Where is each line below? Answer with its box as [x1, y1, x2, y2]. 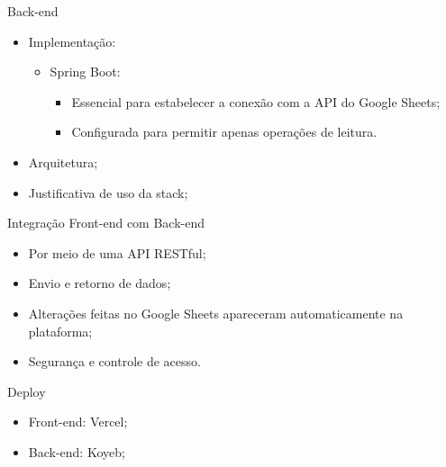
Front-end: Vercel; [28, 412, 128, 431]
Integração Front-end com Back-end [7, 213, 205, 232]
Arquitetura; [28, 152, 98, 171]
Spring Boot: [50, 62, 121, 81]
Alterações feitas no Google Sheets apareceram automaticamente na [28, 303, 404, 322]
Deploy [7, 382, 46, 400]
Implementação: [28, 31, 116, 50]
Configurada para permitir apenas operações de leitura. [71, 122, 378, 141]
